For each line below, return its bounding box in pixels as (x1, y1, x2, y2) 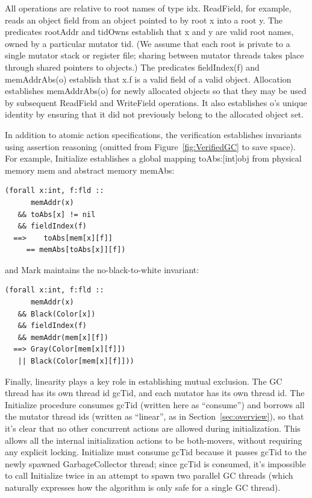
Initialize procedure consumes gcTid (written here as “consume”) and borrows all (5, 398, 305, 411)
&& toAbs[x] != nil (17, 210, 96, 219)
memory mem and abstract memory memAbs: (5, 163, 175, 176)
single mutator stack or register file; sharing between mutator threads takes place (5, 49, 304, 61)
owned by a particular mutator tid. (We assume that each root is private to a (5, 37, 290, 49)
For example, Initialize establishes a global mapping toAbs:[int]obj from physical (5, 152, 302, 165)
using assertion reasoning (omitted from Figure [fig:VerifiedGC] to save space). (5, 140, 296, 153)
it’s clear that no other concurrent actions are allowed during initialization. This (5, 422, 301, 434)
